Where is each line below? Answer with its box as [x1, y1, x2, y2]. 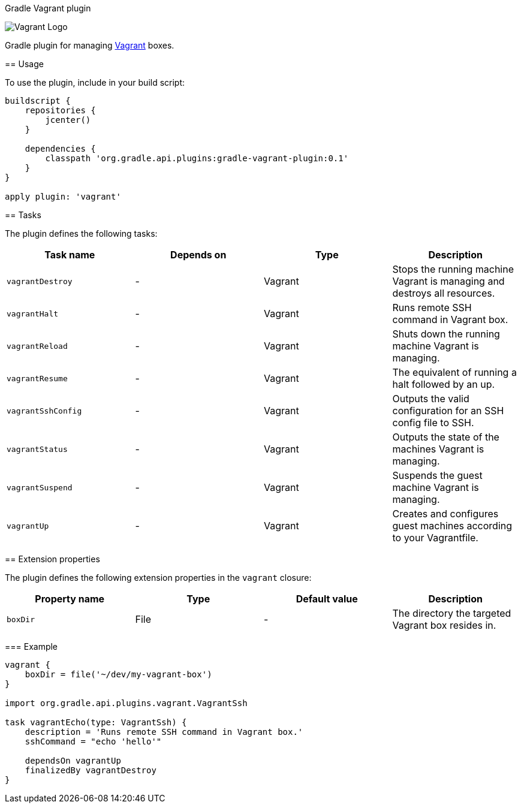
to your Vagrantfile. [392, 532, 478, 544]
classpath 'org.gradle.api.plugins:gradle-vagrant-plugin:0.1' [45, 153, 349, 163]
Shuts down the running [392, 328, 500, 340]
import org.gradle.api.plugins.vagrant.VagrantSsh [5, 698, 248, 708]
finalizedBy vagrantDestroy [25, 765, 156, 775]
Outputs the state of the [392, 431, 499, 443]
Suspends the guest [392, 469, 483, 481]
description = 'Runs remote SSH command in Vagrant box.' [25, 727, 303, 737]
